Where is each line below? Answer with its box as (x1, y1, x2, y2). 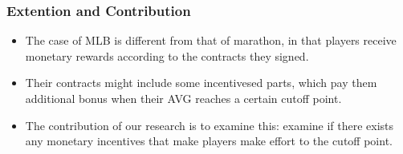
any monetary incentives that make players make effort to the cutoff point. (25, 132, 393, 149)
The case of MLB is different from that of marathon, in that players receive (25, 32, 397, 49)
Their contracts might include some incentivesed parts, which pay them (25, 74, 377, 91)
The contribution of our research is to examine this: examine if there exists (25, 116, 394, 133)
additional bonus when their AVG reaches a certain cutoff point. (25, 90, 342, 106)
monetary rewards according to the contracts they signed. (25, 47, 309, 64)
